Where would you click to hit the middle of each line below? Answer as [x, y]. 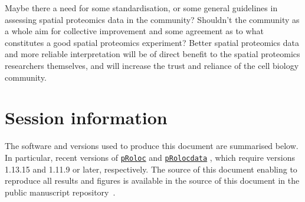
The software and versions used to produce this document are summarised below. [152, 146]
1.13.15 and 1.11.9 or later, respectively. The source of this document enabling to [151, 169]
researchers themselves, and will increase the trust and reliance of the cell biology [152, 65]
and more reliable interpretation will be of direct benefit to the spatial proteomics [152, 54]
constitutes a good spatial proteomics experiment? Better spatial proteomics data [152, 42]
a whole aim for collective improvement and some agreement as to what [134, 31]
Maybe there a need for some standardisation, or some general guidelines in [141, 8]
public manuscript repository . [60, 192]
